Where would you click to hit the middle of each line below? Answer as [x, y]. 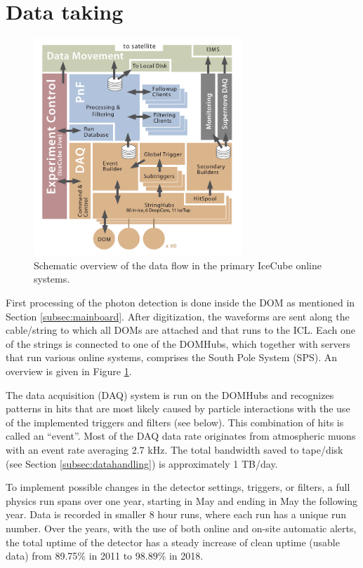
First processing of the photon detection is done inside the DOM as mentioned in [180, 303]
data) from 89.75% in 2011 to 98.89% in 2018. [105, 556]
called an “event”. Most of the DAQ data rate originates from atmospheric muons [181, 436]
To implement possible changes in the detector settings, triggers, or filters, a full [178, 487]
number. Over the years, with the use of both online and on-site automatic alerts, [181, 528]
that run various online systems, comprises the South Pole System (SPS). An [171, 357]
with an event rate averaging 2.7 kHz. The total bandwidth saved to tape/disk [174, 449]
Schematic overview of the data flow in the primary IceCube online [178, 265]
